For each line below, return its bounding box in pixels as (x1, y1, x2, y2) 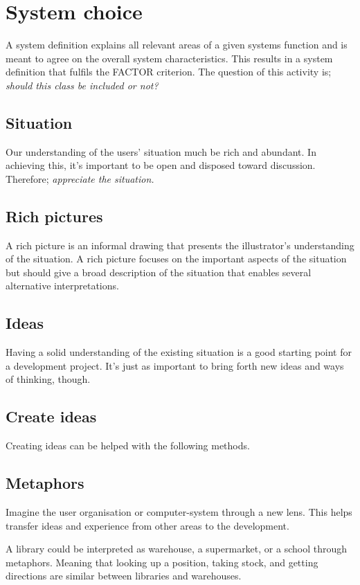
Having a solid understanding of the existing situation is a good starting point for (6, 345, 352, 359)
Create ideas (6, 406, 97, 427)
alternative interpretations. (6, 278, 119, 293)
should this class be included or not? (6, 78, 159, 92)
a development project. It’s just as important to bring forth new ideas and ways (6, 358, 344, 372)
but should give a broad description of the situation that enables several (6, 264, 312, 279)
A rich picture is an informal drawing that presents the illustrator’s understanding (6, 237, 354, 252)
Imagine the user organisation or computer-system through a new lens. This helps (6, 505, 352, 519)
